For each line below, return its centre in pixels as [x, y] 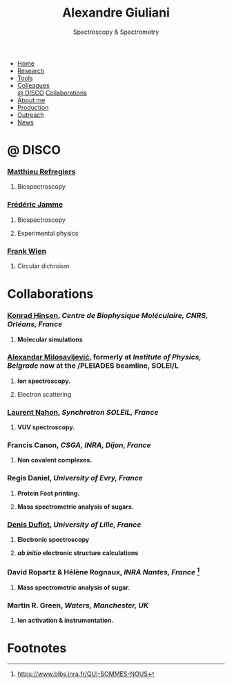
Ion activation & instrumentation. [65, 621]
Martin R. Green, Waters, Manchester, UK [78, 605]
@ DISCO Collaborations [52, 93]
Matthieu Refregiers [41, 172]
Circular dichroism [43, 266]
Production [33, 107]
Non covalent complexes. [55, 460]
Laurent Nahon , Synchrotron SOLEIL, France [83, 412]
